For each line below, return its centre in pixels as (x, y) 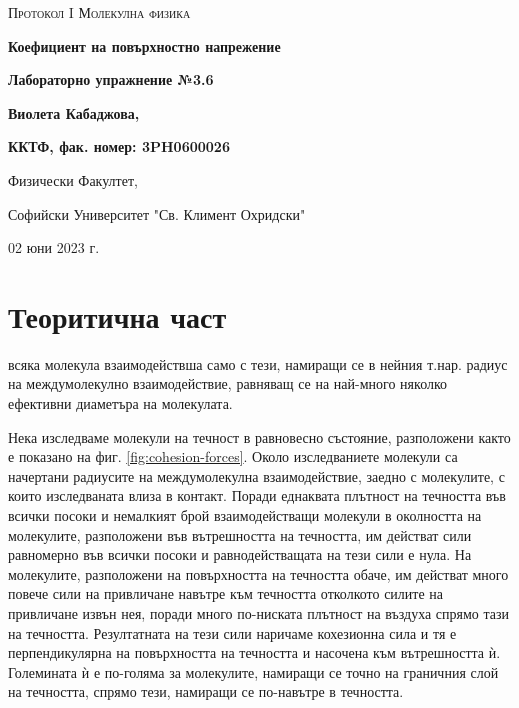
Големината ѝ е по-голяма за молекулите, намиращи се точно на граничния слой (253, 671)
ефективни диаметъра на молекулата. (120, 403)
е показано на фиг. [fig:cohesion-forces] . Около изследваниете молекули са (233, 456)
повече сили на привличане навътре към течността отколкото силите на (226, 593)
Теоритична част (117, 315)
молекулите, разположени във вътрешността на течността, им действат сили (240, 534)
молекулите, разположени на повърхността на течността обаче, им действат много (258, 573)
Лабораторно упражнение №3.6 (111, 79)
